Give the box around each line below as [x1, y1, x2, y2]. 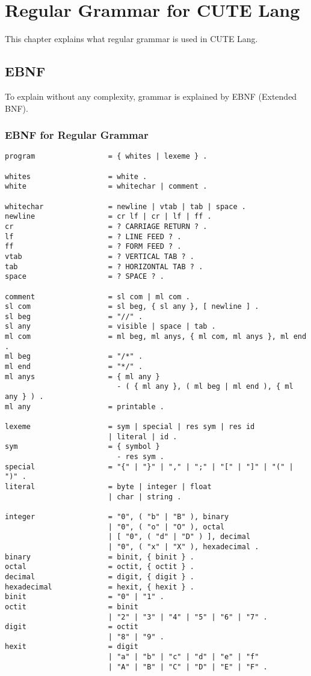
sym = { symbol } [5, 442, 160, 451]
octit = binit [5, 602, 138, 611]
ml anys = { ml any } [5, 372, 160, 381]
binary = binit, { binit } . [5, 552, 194, 561]
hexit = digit [5, 642, 138, 651]
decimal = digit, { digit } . [5, 572, 194, 581]
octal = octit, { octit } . [5, 562, 194, 571]
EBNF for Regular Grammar [5, 127, 149, 142]
